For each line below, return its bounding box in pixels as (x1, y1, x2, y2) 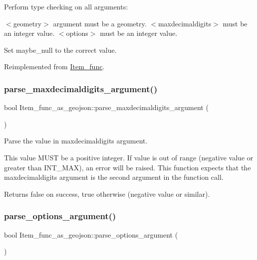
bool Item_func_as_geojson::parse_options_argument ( (4, 229, 178, 240)
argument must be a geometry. (53, 18, 147, 28)
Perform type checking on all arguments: (4, 1, 128, 11)
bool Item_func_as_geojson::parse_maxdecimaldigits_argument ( (4, 102, 209, 113)
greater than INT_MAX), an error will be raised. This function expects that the (4, 162, 251, 172)
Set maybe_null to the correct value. (4, 44, 117, 55)
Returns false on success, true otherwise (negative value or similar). (4, 188, 210, 199)
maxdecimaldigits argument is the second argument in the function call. (4, 172, 224, 182)
